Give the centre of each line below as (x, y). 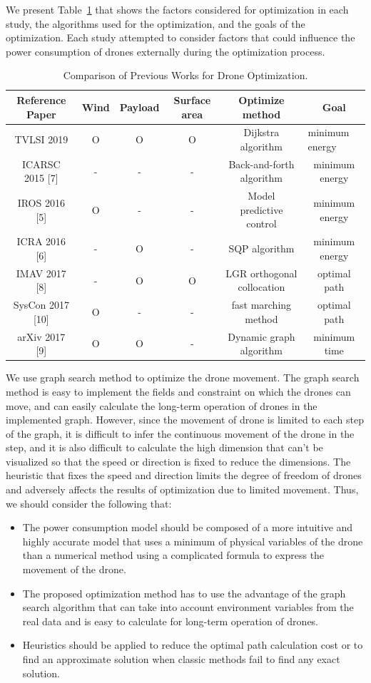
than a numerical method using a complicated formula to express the (173, 555)
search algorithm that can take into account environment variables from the (188, 607)
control (261, 224)
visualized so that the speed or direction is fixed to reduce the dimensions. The (178, 461)
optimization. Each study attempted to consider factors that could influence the (181, 37)
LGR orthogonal (261, 273)
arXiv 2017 (41, 336)
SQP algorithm (261, 248)
